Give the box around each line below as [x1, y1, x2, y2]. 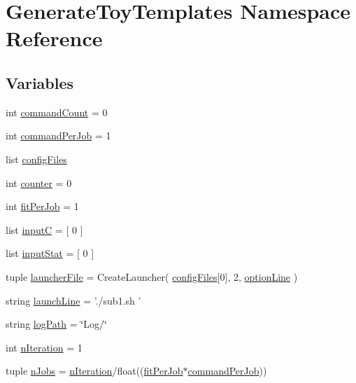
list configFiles [6, 151, 67, 166]
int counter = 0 [6, 175, 72, 190]
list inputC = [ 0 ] [6, 222, 83, 237]
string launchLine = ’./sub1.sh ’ [6, 293, 141, 307]
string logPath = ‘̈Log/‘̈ [6, 316, 107, 331]
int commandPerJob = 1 [6, 128, 111, 143]
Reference [6, 24, 103, 53]
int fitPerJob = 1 [6, 199, 79, 214]
